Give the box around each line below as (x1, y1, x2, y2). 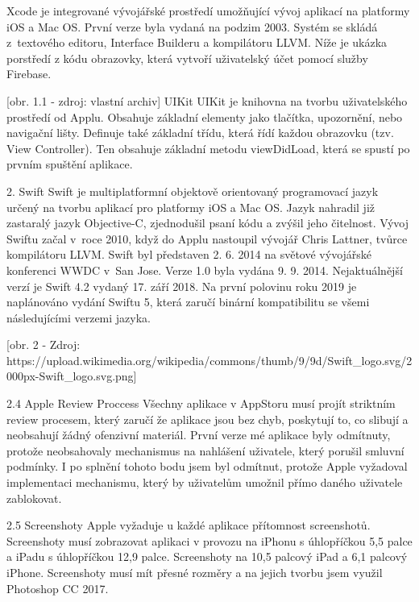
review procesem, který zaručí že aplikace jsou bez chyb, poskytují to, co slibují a (6, 410, 409, 427)
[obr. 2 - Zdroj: (6, 336, 81, 353)
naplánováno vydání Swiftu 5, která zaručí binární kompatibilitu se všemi (6, 293, 370, 310)
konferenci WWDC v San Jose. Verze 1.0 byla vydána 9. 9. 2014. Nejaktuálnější (6, 261, 403, 278)
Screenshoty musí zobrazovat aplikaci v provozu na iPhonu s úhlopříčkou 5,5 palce (6, 532, 413, 549)
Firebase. (6, 65, 52, 82)
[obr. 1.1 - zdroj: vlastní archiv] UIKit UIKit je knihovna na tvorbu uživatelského (6, 92, 408, 109)
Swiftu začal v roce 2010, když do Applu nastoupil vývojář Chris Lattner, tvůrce (6, 230, 408, 247)
